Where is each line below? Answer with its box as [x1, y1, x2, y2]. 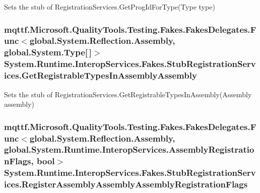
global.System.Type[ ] [4, 46, 92, 58]
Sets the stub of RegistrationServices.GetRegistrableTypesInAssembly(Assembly [4, 89, 252, 99]
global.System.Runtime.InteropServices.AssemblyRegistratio [4, 143, 254, 156]
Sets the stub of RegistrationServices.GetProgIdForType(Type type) [4, 2, 215, 12]
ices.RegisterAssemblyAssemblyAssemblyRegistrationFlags [4, 178, 248, 190]
